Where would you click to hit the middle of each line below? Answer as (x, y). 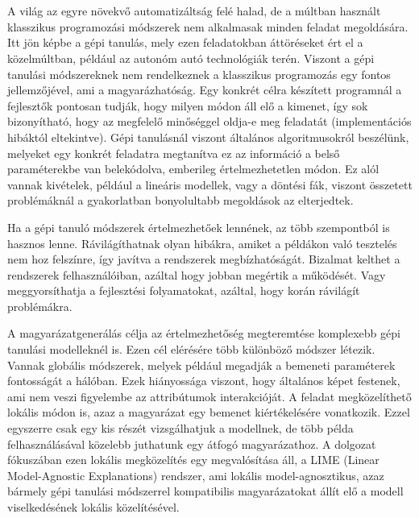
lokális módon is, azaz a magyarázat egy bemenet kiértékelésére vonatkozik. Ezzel (209, 412)
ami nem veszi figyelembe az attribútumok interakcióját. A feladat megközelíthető (209, 396)
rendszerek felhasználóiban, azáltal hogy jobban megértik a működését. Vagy (197, 274)
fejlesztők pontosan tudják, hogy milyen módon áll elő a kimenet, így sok (188, 105)
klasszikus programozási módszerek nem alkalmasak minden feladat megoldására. (208, 26)
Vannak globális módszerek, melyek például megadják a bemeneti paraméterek (201, 365)
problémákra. (40, 306)
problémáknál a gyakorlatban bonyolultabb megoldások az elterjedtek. (180, 200)
